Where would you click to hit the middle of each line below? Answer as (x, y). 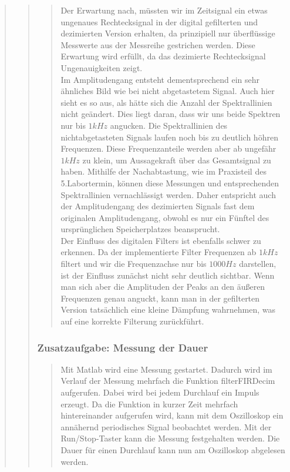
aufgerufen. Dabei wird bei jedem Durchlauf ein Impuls (160, 392)
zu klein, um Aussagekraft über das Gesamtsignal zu (177, 160)
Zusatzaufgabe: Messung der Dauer (123, 347)
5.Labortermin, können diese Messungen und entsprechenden (170, 183)
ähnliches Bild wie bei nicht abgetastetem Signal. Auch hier (168, 91)
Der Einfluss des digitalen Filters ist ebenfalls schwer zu (161, 240)
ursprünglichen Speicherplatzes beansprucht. (140, 229)
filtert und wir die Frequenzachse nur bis (134, 264)
